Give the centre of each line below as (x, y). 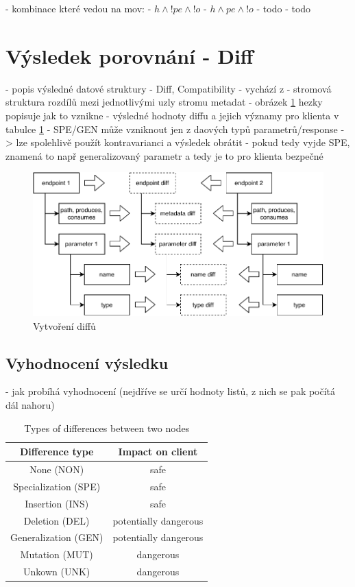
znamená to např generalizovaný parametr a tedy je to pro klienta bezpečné (164, 155)
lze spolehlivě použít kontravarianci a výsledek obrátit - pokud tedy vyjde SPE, (183, 142)
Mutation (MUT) (57, 554)
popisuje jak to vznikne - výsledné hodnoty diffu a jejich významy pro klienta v (172, 115)
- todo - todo (284, 8)
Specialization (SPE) (57, 486)
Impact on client (158, 452)
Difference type (57, 452)
